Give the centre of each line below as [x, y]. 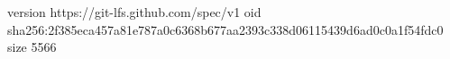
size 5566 [32, 47]
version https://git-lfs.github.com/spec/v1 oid [134, 12]
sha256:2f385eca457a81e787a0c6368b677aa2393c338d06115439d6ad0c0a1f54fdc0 [225, 29]
